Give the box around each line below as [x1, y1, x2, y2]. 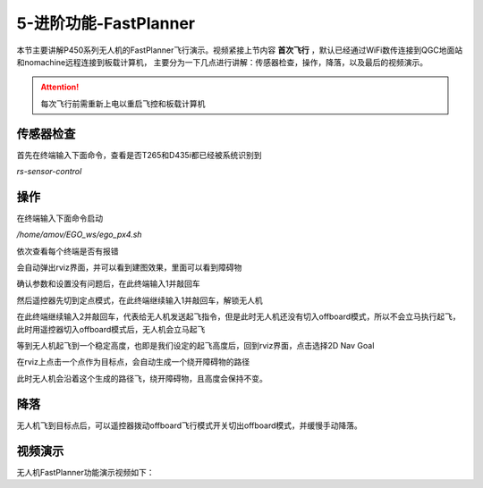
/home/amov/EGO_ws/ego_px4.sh [16, 229, 142, 240]
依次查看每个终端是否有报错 [16, 246, 119, 257]
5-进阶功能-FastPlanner [16, 13, 196, 33]
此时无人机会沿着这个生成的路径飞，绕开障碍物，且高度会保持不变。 [16, 373, 267, 383]
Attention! [40, 81, 80, 93]
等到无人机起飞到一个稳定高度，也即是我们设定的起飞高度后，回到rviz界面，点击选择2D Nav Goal [16, 341, 375, 351]
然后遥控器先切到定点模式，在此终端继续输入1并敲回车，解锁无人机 [16, 295, 263, 306]
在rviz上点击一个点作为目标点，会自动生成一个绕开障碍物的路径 [16, 357, 250, 367]
